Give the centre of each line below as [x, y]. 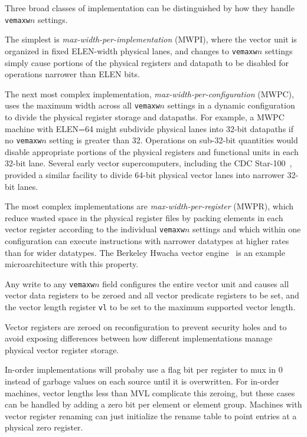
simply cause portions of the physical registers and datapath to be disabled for [147, 62]
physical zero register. [44, 427]
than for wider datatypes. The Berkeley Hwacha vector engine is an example [145, 252]
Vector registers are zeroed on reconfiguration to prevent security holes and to [146, 326]
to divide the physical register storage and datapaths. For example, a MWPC [145, 116]
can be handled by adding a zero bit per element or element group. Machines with [153, 404]
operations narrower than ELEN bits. [72, 74]
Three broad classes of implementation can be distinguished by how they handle [150, 8]
